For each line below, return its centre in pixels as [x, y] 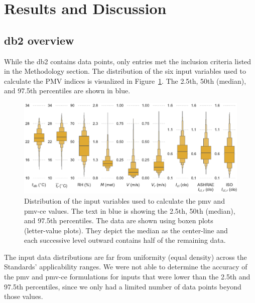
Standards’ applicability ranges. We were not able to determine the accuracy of [126, 267]
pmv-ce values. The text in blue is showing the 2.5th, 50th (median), [130, 210]
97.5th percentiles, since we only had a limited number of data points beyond [123, 286]
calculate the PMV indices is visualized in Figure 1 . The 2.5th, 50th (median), [125, 81]
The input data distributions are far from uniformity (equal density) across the [125, 257]
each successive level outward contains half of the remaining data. [125, 240]
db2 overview [39, 40]
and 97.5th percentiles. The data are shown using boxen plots [119, 220]
